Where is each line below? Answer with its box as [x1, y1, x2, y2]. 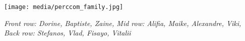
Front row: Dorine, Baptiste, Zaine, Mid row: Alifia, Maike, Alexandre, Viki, [4, 17, 241, 28]
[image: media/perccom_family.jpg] [4, 3, 124, 10]
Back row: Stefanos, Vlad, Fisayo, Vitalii [4, 27, 131, 38]
